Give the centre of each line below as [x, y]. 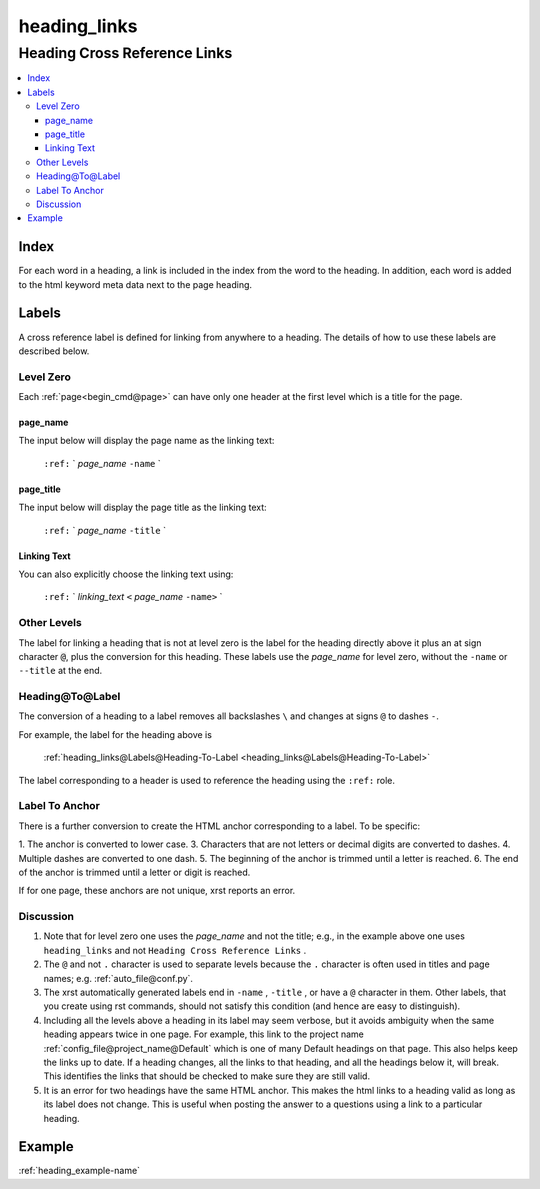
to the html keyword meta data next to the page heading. [135, 284]
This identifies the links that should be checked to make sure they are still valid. [206, 1076]
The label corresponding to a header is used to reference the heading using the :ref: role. [206, 780]
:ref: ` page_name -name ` [102, 463]
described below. [54, 351]
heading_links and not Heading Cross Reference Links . [175, 950]
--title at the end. [60, 671]
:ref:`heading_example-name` [79, 1171]
